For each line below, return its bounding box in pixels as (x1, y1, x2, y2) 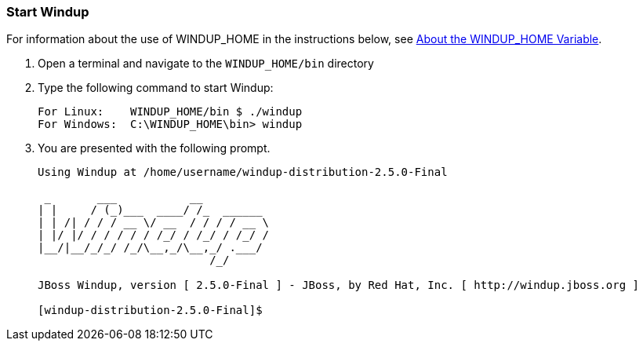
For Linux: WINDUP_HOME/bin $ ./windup (38, 105, 303, 119)
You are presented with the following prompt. (38, 141, 271, 155)
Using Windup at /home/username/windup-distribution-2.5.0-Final (38, 166, 448, 179)
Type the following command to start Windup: (38, 81, 274, 95)
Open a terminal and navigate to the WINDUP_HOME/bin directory (38, 57, 374, 71)
